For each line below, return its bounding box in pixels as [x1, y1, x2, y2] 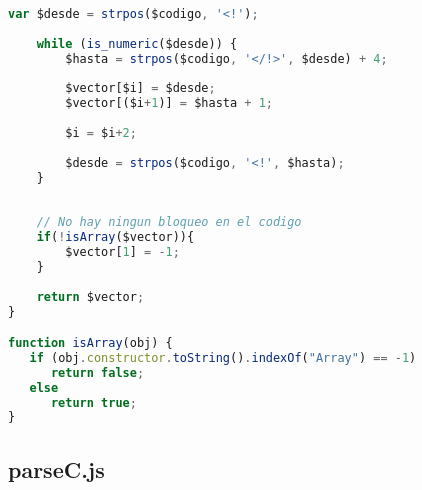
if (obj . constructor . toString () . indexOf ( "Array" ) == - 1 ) [29, 350, 417, 365]
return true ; [50, 395, 137, 410]
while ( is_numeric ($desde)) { [36, 36, 238, 51]
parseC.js [8, 453, 105, 484]
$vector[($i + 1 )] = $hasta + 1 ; [65, 96, 273, 111]
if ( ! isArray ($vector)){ [36, 230, 195, 245]
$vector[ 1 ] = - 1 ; [65, 245, 180, 259]
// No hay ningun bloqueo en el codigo [36, 215, 302, 230]
